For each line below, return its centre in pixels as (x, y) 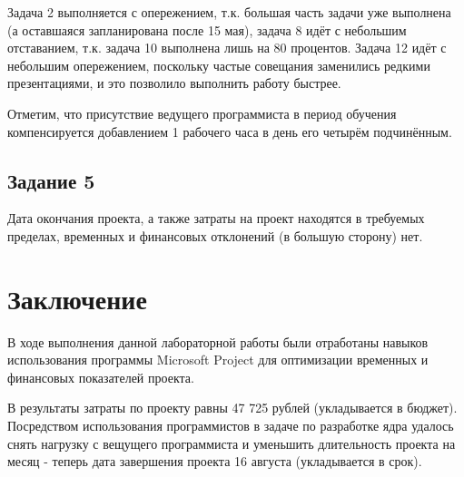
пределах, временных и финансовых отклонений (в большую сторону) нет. (215, 235)
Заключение (77, 298)
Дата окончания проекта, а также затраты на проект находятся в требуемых (216, 218)
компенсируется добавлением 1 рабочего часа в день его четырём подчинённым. (230, 131)
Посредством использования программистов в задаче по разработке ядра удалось (231, 426)
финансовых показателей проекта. (101, 377)
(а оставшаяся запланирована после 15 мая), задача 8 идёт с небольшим (207, 29)
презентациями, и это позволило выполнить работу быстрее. (174, 83)
